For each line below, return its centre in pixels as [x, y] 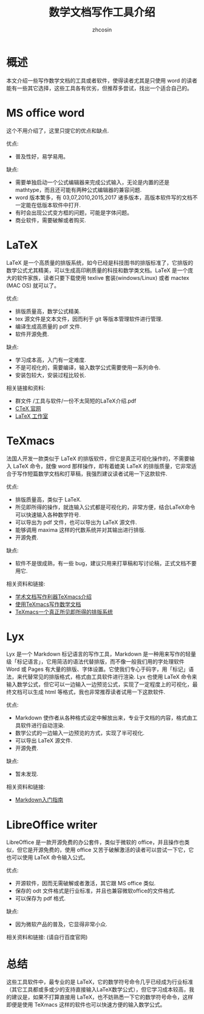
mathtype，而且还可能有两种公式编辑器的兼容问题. [78, 189]
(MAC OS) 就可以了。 [33, 285]
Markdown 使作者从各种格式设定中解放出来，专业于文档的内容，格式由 [104, 718]
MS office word [46, 113]
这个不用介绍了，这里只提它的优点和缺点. [58, 131]
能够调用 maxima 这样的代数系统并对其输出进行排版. [80, 529]
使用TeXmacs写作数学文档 [48, 604]
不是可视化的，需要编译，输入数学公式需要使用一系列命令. [88, 367]
